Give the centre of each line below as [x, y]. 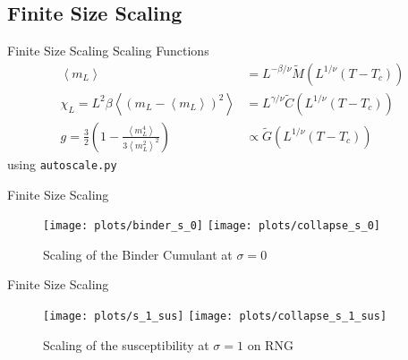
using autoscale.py [62, 163]
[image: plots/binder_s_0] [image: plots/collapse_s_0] [212, 226]
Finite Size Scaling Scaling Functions [108, 51]
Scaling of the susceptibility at [126, 344]
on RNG [270, 344]
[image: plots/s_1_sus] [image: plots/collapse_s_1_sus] [215, 316]
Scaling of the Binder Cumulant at [138, 254]
